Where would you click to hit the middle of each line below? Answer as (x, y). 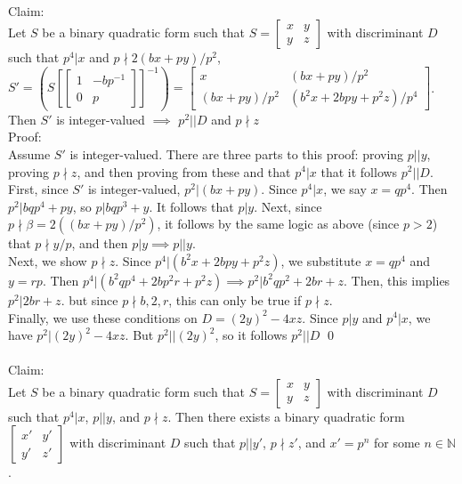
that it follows (359, 171)
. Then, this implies (397, 280)
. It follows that (191, 206)
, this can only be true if (235, 299)
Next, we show (48, 260)
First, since (38, 189)
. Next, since (288, 206)
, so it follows (251, 335)
